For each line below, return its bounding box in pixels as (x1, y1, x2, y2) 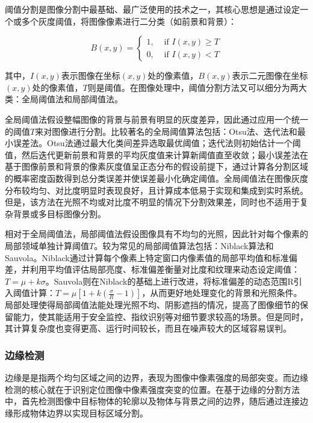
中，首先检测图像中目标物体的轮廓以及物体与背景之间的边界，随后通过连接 (5, 395, 300, 407)
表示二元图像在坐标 (232, 69, 308, 82)
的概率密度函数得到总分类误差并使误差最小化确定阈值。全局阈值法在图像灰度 (5, 171, 308, 184)
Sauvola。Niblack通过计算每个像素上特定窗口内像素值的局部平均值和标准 (5, 251, 289, 264)
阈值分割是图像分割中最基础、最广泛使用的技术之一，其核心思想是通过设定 (5, 3, 300, 15)
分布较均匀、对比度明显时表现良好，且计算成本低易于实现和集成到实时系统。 (5, 184, 308, 196)
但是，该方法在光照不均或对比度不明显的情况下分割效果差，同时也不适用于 (5, 196, 300, 208)
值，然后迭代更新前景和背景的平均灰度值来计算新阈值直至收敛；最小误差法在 (5, 148, 308, 161)
